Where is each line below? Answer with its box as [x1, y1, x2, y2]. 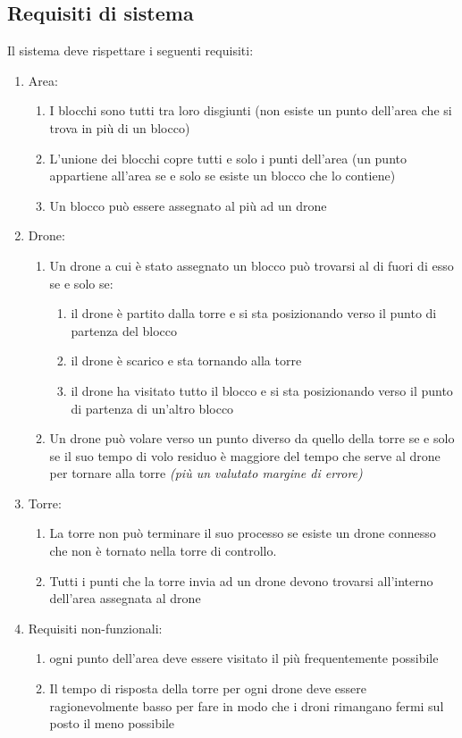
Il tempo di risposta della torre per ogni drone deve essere [49, 679, 367, 698]
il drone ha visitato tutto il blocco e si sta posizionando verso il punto [71, 381, 453, 399]
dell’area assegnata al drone [49, 589, 201, 608]
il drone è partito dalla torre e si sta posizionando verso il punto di [71, 304, 437, 323]
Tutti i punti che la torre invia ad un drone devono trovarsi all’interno [49, 571, 433, 590]
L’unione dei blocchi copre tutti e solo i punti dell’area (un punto [49, 148, 407, 167]
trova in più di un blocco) [49, 118, 190, 137]
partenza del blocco [71, 321, 178, 340]
